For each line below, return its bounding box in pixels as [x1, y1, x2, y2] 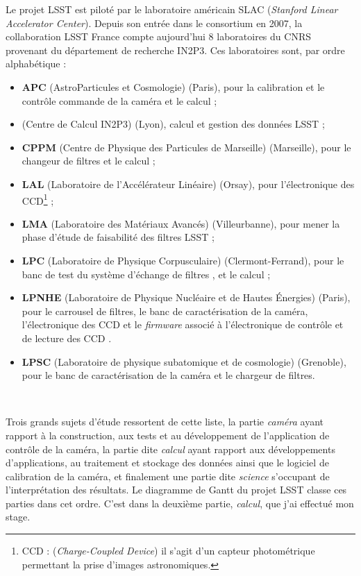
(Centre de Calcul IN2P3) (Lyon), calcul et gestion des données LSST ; [22, 117, 325, 131]
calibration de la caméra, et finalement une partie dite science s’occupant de [6, 468, 330, 483]
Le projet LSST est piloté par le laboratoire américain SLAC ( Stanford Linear [6, 2, 338, 16]
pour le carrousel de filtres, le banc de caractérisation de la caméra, [22, 303, 308, 318]
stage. [6, 509, 31, 524]
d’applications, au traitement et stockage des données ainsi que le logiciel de [6, 455, 329, 470]
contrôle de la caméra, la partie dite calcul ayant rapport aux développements [6, 441, 335, 456]
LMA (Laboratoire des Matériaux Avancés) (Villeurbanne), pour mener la [22, 216, 340, 230]
